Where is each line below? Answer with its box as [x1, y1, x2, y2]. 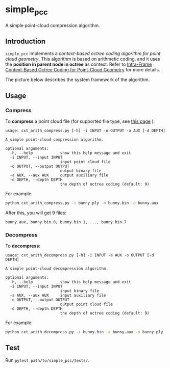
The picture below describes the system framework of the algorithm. [5, 76, 150, 83]
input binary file [60, 288, 100, 294]
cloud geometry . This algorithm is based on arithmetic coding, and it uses [5, 56, 160, 62]
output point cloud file [60, 302, 113, 307]
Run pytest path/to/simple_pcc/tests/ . [5, 357, 89, 363]
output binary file [60, 168, 102, 174]
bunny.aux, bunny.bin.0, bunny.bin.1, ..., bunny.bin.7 [5, 219, 127, 225]
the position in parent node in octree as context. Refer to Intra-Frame [5, 61, 152, 67]
